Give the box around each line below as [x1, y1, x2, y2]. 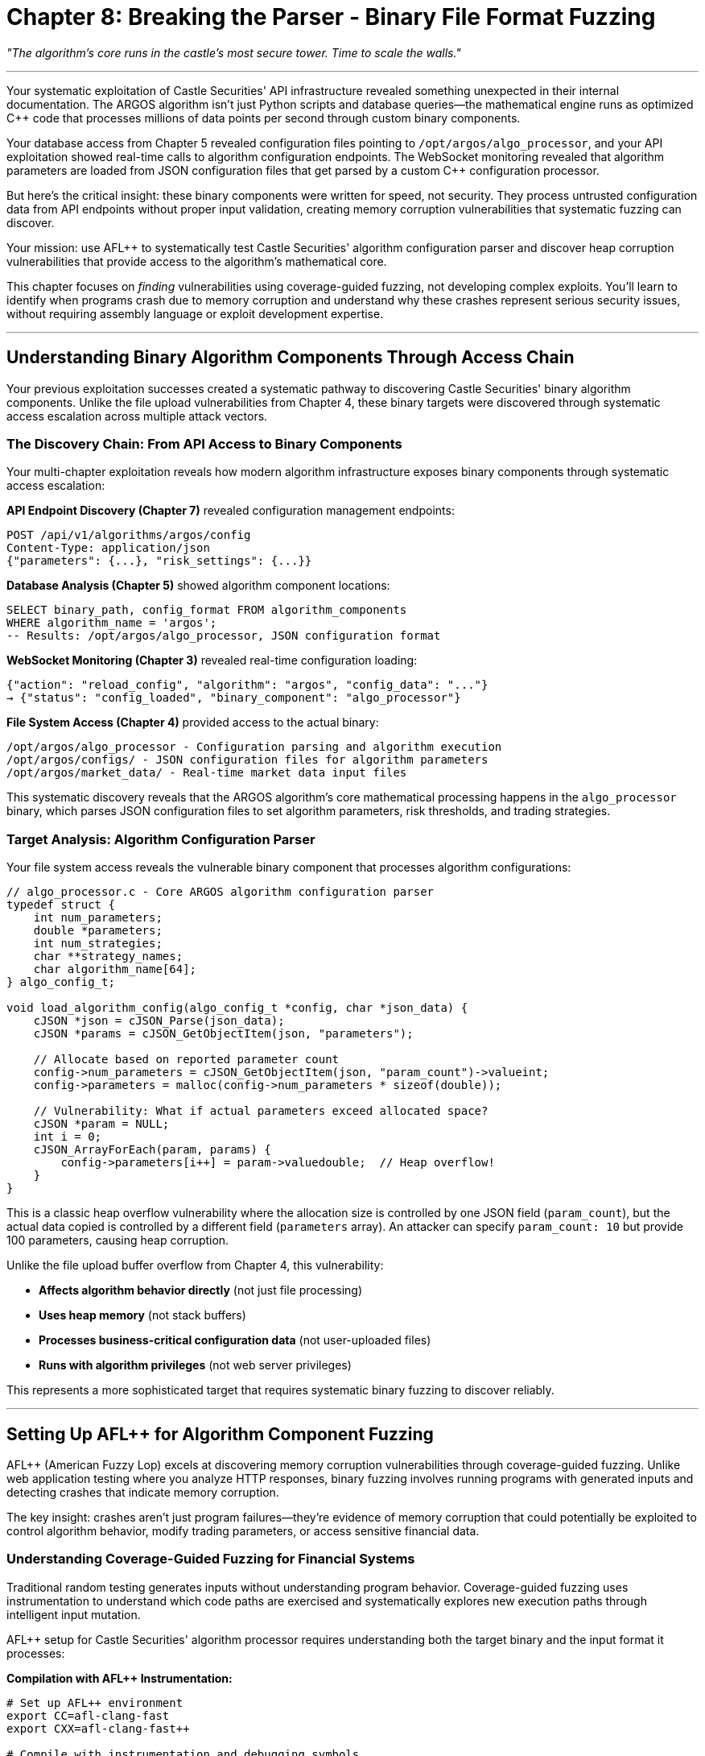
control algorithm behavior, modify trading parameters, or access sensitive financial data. [6, 1523, 480, 1538]
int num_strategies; [33, 937, 163, 950]
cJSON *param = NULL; [33, 1117, 170, 1131]
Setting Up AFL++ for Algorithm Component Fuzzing [6, 1423, 434, 1444]
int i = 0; [33, 1130, 102, 1144]
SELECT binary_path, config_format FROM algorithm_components [6, 603, 407, 617]
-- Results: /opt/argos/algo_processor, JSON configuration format [6, 629, 441, 643]
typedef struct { [6, 898, 115, 912]
